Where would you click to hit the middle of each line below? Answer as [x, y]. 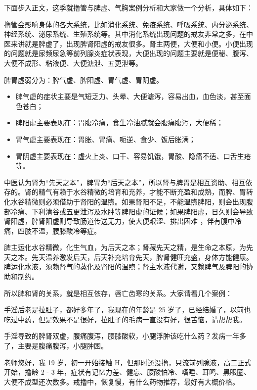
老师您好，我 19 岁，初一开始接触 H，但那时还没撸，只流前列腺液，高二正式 [128, 362]
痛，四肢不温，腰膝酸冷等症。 [52, 230]
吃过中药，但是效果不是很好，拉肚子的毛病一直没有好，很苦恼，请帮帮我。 [125, 319]
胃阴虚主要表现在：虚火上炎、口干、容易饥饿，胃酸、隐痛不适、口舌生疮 [133, 156]
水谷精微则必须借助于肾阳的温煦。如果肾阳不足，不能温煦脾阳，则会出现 [128, 201]
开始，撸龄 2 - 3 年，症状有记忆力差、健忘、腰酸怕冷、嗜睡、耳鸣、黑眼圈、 [128, 372]
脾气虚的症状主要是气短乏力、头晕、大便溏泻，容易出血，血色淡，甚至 [130, 96]
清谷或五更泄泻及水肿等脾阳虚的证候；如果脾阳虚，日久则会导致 [149, 211]
